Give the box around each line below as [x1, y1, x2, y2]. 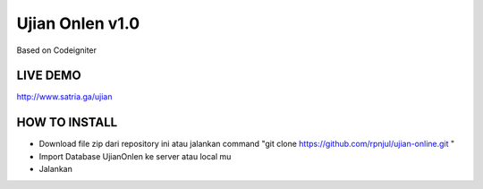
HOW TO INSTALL [16, 115, 118, 130]
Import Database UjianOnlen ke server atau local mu [38, 150, 232, 161]
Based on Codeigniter [16, 45, 97, 56]
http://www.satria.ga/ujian [16, 91, 113, 102]
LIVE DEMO [16, 68, 81, 83]
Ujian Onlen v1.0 [16, 13, 140, 33]
